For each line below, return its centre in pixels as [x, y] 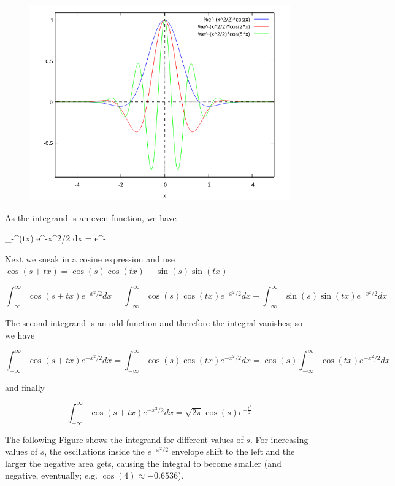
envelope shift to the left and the [233, 451]
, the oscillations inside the [94, 451]
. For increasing [279, 439]
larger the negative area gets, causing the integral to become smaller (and [143, 463]
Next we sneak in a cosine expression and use [90, 258]
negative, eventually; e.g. [51, 475]
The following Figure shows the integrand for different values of [124, 439]
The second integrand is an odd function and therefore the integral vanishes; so [154, 323]
